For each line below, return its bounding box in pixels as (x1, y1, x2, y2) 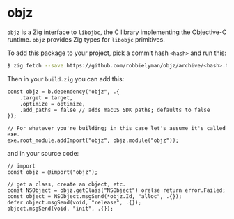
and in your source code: (7, 149, 79, 157)
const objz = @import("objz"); (7, 168, 98, 175)
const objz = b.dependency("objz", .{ (7, 88, 120, 95)
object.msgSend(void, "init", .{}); (7, 205, 114, 212)
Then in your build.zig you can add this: (7, 74, 125, 83)
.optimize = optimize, (19, 100, 86, 107)
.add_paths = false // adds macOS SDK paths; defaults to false (19, 106, 210, 113)
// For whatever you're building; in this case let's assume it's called (7, 124, 226, 131)
